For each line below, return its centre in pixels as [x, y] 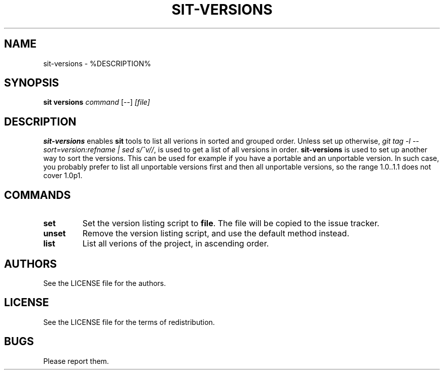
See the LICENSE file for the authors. [105, 283]
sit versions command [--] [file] [97, 102]
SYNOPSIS [32, 83]
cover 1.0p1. [63, 176]
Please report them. [76, 361]
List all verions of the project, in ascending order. [176, 244]
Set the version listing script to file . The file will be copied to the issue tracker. [231, 223]
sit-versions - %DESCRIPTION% [97, 63]
